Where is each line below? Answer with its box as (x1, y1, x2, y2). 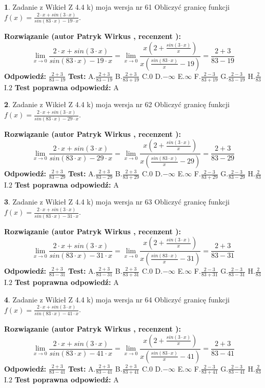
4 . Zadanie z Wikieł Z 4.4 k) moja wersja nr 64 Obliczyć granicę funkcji (4, 294, 230, 304)
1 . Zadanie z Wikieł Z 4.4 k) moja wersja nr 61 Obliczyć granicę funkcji (4, 2, 230, 12)
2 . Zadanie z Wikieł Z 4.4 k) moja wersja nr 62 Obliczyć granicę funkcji (4, 99, 230, 110)
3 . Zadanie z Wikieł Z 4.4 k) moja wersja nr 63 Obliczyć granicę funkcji (4, 196, 230, 207)
